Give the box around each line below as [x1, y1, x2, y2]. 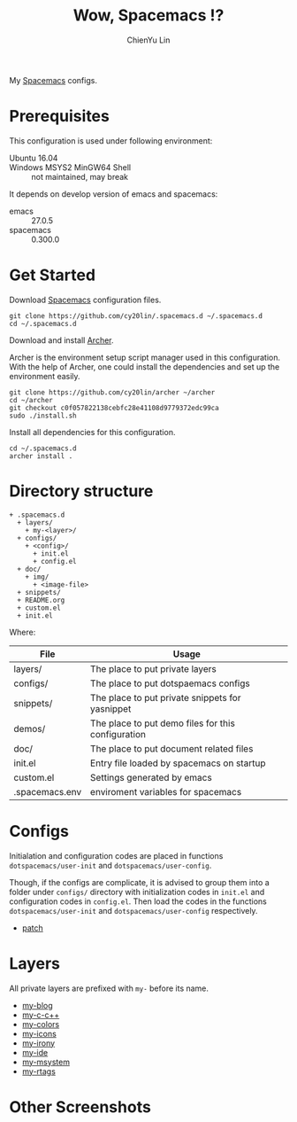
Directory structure [9, 481, 154, 501]
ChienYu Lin [126, 35, 171, 45]
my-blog [21, 1000, 53, 1010]
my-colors [21, 1018, 60, 1029]
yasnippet [89, 702, 132, 714]
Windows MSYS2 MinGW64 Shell [9, 161, 131, 173]
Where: [9, 627, 36, 637]
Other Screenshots [9, 1096, 152, 1117]
